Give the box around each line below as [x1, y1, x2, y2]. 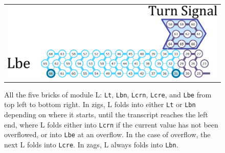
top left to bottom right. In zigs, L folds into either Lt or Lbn [4, 99, 196, 110]
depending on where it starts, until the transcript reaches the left [4, 109, 208, 120]
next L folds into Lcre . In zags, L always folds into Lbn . [4, 139, 178, 149]
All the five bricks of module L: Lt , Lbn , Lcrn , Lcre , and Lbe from [4, 89, 212, 99]
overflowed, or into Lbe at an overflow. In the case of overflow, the [4, 129, 211, 140]
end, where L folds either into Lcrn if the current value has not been [4, 119, 218, 130]
